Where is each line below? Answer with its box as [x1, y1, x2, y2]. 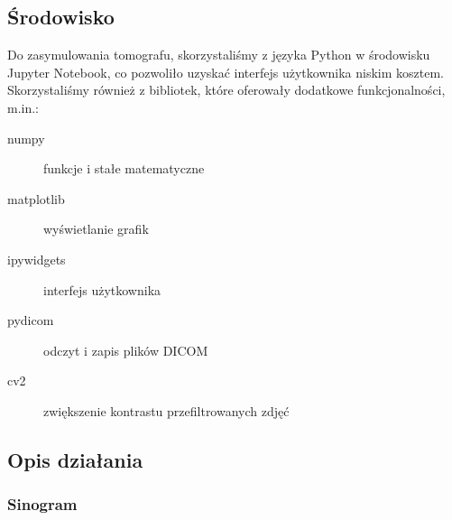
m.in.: [7, 97, 40, 116]
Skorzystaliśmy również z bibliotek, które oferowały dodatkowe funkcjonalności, [7, 80, 446, 99]
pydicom [7, 311, 54, 330]
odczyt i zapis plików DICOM [43, 340, 208, 359]
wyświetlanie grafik [43, 219, 149, 238]
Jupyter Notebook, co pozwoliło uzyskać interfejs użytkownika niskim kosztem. [7, 62, 444, 81]
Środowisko [7, 3, 115, 31]
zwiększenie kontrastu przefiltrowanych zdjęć [43, 401, 290, 420]
